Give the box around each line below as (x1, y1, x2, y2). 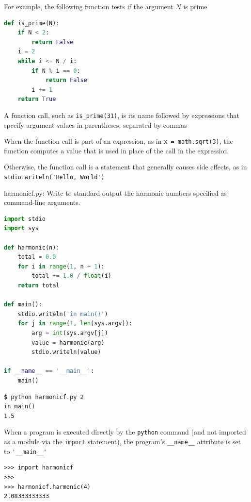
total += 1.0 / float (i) (31, 272, 112, 280)
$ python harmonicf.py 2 (4, 393, 84, 401)
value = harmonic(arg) (31, 339, 105, 346)
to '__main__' (4, 446, 47, 456)
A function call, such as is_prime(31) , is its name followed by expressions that (4, 110, 239, 120)
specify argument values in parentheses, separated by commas (4, 119, 187, 130)
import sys (4, 225, 39, 232)
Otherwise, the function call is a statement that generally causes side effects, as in (4, 162, 247, 172)
